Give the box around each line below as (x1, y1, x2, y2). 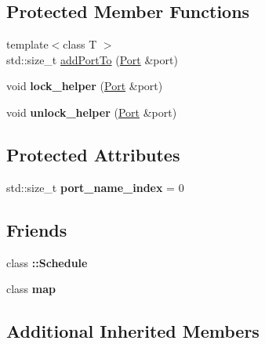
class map (6, 281, 56, 297)
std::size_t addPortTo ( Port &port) (6, 51, 178, 67)
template (6, 36, 49, 53)
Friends (6, 217, 67, 241)
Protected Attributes (6, 142, 180, 166)
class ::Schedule (6, 254, 88, 270)
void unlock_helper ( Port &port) (6, 103, 177, 120)
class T (63, 36, 97, 53)
